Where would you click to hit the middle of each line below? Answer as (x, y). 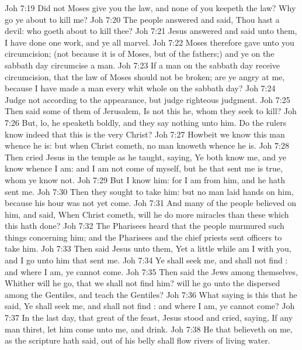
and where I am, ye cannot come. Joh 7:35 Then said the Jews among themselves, (151, 271)
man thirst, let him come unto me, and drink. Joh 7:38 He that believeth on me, (149, 329)
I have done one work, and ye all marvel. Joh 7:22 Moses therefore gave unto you (150, 42)
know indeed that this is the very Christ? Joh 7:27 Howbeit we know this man (145, 134)
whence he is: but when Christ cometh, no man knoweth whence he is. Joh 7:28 (147, 145)
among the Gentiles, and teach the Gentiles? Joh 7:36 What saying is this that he (151, 294)
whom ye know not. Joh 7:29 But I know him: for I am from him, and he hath (145, 179)
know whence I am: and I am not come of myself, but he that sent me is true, (144, 168)
